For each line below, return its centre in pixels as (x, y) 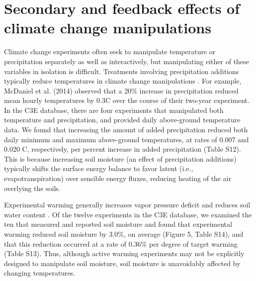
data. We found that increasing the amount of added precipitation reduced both (126, 130)
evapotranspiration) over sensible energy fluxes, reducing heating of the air (118, 178)
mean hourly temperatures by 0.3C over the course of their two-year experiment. (127, 100)
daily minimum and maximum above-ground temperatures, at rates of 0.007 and (127, 139)
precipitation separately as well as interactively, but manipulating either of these (127, 61)
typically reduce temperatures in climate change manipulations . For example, (123, 81)
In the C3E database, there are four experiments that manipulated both (114, 110)
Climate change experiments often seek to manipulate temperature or (110, 51)
